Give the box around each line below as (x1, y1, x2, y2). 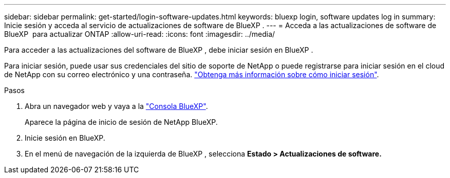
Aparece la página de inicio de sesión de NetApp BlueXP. (25, 118, 218, 126)
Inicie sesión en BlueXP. (25, 133, 105, 142)
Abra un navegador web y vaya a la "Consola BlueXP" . (25, 102, 208, 110)
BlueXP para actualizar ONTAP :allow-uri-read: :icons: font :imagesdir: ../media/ (4, 30, 275, 38)
